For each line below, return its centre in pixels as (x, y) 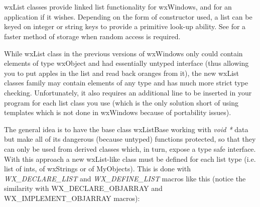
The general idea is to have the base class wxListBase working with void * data (126, 129)
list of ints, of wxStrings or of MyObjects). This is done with (97, 169)
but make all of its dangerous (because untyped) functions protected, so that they (130, 139)
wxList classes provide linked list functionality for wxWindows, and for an (118, 7)
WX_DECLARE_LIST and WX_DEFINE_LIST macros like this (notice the (125, 178)
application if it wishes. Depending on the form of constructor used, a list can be (128, 16)
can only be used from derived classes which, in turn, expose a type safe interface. (130, 148)
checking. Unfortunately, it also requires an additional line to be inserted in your (128, 92)
